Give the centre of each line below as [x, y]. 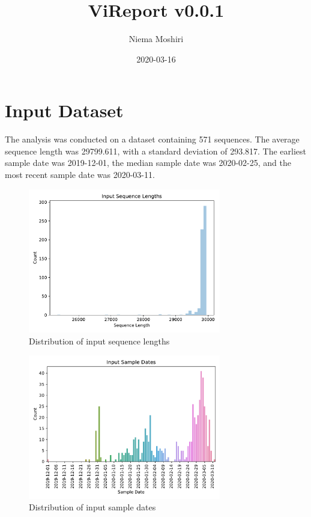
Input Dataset [64, 110]
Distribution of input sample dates [92, 507]
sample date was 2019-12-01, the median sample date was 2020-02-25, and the [148, 163]
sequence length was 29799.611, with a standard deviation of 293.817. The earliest [156, 151]
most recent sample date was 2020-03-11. [80, 175]
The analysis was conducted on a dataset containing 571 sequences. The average [152, 139]
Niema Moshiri [156, 39]
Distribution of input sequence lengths [99, 341]
